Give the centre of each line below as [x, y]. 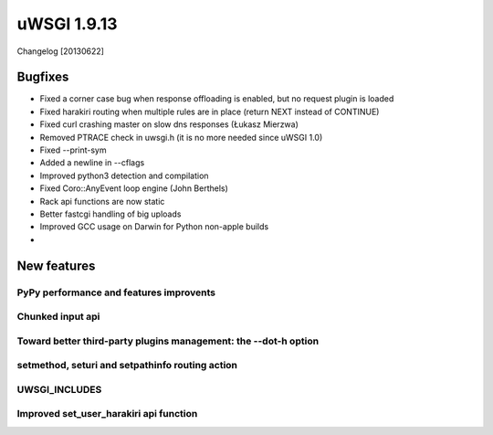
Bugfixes [43, 77]
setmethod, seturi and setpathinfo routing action [127, 366]
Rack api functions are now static [102, 201]
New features [56, 265]
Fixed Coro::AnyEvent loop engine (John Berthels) [134, 188]
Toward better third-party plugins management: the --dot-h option [168, 341]
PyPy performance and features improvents [116, 292]
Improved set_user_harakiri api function [107, 414]
